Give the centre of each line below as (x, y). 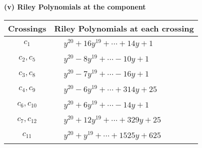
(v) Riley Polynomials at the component (75, 6)
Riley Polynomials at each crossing (124, 28)
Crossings (27, 28)
